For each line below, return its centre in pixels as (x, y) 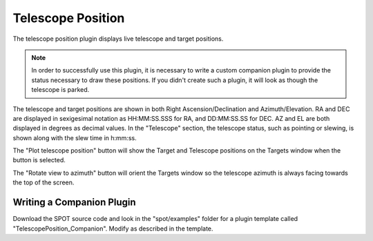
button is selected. (39, 160)
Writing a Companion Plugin (74, 203)
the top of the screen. (44, 182)
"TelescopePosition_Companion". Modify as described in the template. (113, 229)
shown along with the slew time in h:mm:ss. (75, 137)
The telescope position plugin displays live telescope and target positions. (118, 39)
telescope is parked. (60, 90)
